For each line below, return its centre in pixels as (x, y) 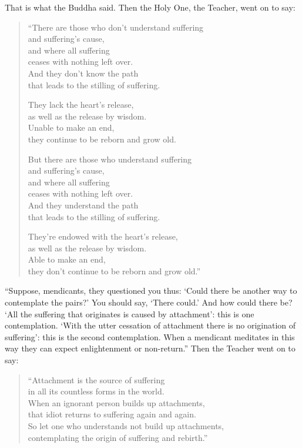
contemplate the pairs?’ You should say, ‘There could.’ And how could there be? (149, 302)
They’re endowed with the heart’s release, (103, 236)
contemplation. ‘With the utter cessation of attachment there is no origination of (150, 325)
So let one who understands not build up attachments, (126, 426)
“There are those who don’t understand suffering (116, 27)
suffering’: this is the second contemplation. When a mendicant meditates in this (150, 336)
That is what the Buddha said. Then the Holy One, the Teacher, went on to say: (150, 7)
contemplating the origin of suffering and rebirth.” (118, 437)
